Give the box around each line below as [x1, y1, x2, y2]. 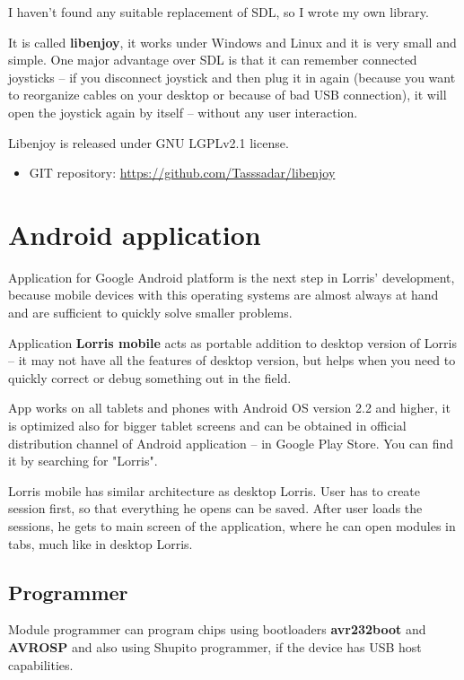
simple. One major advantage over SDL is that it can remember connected [8, 50, 417, 69]
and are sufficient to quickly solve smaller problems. [8, 303, 293, 322]
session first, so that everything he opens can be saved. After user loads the [8, 499, 423, 518]
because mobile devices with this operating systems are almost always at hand [8, 285, 439, 304]
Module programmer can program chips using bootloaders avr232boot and [8, 620, 426, 639]
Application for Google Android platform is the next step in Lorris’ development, [8, 267, 455, 286]
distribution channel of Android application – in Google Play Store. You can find [8, 433, 454, 452]
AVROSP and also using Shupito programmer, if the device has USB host [8, 637, 422, 656]
